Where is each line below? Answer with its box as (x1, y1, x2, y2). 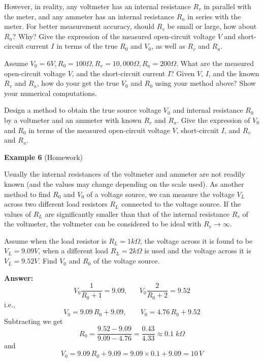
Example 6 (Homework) (4, 151, 83, 162)
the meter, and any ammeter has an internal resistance (4, 11, 175, 21)
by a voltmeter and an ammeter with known (4, 114, 142, 125)
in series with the (187, 11, 241, 21)
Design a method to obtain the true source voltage (4, 105, 161, 115)
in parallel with (204, 1, 251, 11)
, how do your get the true (37, 78, 119, 88)
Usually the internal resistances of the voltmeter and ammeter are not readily (4, 169, 245, 179)
